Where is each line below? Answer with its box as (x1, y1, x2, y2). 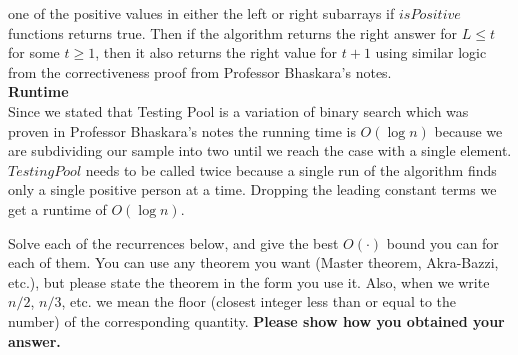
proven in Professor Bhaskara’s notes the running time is (8, 120, 356, 141)
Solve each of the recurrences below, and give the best (8, 232, 339, 253)
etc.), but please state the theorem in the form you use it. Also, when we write (8, 271, 490, 292)
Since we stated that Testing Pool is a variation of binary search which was (8, 100, 469, 121)
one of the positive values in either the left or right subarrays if (8, 3, 395, 23)
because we (434, 120, 503, 141)
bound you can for (386, 232, 499, 253)
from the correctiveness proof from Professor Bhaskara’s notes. (8, 61, 392, 82)
